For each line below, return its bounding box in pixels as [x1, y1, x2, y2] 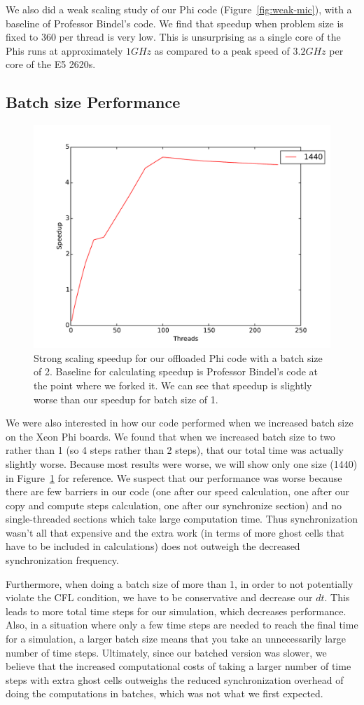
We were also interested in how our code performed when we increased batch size [6, 415, 353, 430]
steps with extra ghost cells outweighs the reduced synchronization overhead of [6, 672, 344, 687]
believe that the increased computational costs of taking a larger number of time [6, 659, 351, 673]
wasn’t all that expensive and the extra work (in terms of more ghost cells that [6, 525, 344, 539]
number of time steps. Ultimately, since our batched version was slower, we [6, 645, 327, 659]
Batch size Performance [6, 91, 181, 113]
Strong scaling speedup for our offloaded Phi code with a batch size [34, 350, 323, 365]
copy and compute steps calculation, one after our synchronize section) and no [6, 497, 342, 512]
